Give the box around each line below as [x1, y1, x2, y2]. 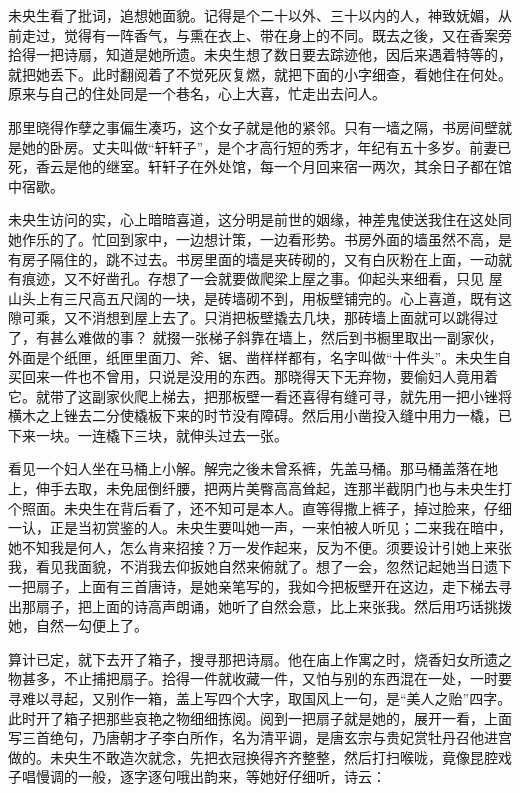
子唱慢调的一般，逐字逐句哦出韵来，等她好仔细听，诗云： [8, 766, 386, 787]
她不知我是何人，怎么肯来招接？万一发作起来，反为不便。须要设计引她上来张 [8, 536, 512, 557]
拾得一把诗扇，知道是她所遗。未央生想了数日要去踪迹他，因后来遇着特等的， [8, 44, 512, 65]
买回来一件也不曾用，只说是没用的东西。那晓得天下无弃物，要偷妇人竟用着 [8, 366, 498, 387]
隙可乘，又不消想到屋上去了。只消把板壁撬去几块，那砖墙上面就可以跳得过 [8, 307, 498, 328]
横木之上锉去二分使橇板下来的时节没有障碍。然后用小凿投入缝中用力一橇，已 [8, 405, 512, 426]
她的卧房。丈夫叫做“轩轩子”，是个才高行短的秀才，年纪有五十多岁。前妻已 [21, 136, 512, 157]
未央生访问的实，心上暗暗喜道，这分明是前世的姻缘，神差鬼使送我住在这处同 [8, 209, 512, 230]
